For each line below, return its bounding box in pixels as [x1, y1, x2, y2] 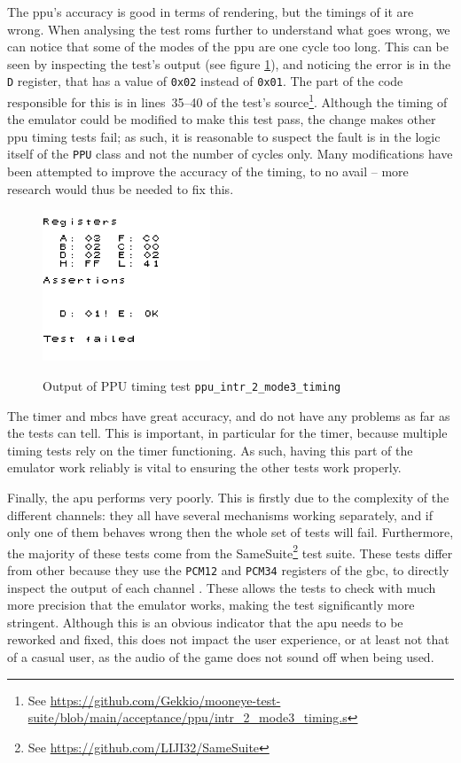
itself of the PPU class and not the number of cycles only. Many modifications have [7, 144, 453, 163]
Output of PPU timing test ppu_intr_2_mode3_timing [43, 376, 341, 394]
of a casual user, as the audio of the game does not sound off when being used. [7, 648, 434, 666]
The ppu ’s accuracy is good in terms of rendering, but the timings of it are [7, 3, 414, 20]
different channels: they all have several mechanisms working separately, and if [7, 505, 434, 524]
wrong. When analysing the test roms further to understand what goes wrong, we [7, 19, 450, 38]
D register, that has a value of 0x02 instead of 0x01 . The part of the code [7, 72, 403, 90]
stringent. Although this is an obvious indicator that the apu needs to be [7, 612, 403, 631]
